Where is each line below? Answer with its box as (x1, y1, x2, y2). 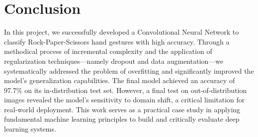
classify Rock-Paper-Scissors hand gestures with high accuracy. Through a (4, 36, 230, 46)
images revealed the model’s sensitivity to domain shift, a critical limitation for (4, 94, 245, 105)
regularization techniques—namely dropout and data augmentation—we (4, 55, 224, 66)
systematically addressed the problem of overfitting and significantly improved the (4, 65, 254, 76)
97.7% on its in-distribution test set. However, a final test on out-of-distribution (4, 85, 247, 95)
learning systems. (4, 124, 56, 134)
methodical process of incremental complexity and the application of (4, 46, 212, 56)
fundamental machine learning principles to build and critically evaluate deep (4, 114, 240, 124)
